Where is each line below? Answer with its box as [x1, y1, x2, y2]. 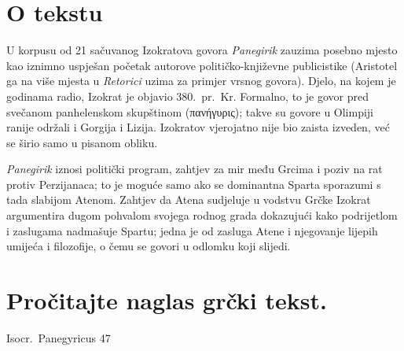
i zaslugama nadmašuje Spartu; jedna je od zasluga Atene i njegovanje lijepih [6, 222, 378, 238]
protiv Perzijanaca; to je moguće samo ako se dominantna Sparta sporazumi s [6, 175, 381, 192]
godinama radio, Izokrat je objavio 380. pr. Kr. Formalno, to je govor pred [6, 87, 369, 104]
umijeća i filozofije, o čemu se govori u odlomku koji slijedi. [6, 238, 291, 254]
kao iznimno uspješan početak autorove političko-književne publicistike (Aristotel [6, 57, 398, 73]
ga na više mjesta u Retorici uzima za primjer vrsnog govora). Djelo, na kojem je [6, 72, 396, 89]
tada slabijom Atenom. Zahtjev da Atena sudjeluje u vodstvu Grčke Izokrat [6, 191, 371, 208]
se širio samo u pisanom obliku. [6, 134, 158, 150]
